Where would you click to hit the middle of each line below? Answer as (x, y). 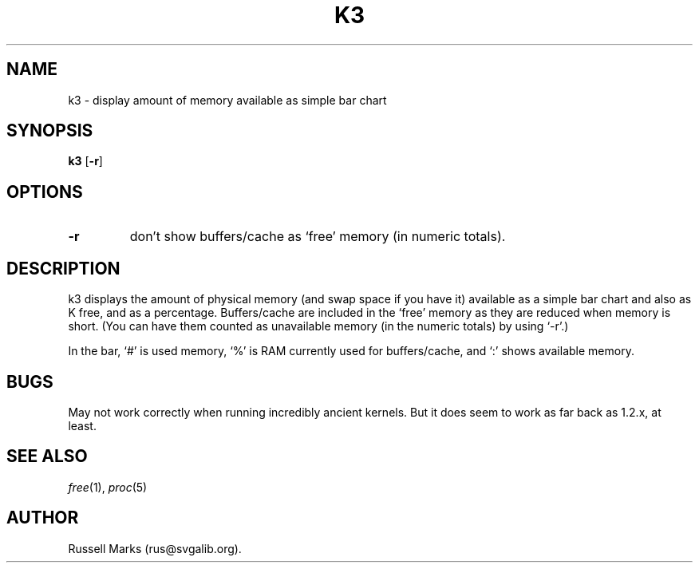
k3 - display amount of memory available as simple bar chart (227, 100)
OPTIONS (45, 192)
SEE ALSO (47, 456)
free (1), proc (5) (108, 487)
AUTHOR (43, 518)
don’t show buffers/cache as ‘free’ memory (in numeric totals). (318, 237)
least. (82, 425)
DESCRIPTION (63, 268)
